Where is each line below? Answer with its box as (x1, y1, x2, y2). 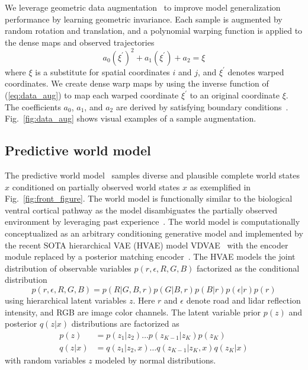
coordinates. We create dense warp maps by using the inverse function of (5, 77, 269, 90)
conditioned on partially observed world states (12, 180, 180, 193)
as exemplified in (190, 180, 251, 193)
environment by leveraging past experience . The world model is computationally (5, 215, 300, 228)
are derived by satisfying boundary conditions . (115, 100, 288, 113)
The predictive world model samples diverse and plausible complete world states (5, 169, 300, 181)
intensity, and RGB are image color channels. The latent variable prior (5, 305, 261, 318)
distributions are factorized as (71, 317, 179, 330)
